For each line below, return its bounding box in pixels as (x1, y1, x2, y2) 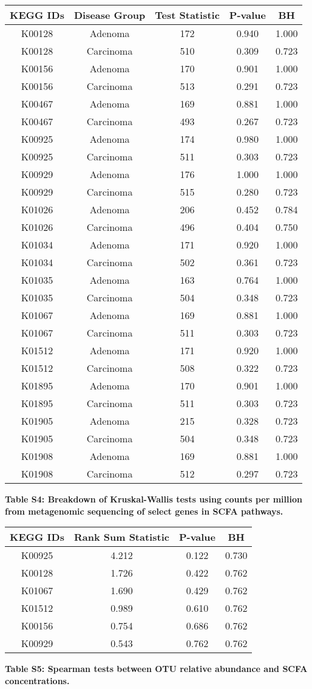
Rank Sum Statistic (73, 530, 169, 544)
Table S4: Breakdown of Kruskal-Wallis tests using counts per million (5, 493, 302, 505)
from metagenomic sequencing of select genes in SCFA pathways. (5, 504, 283, 517)
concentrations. (5, 674, 70, 687)
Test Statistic (155, 8, 220, 22)
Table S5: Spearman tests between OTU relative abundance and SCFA (5, 662, 308, 675)
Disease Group (73, 8, 146, 22)
